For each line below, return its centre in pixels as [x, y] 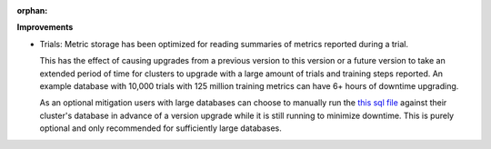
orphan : [32, 10]
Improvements [45, 27]
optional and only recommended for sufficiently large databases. [160, 128]
